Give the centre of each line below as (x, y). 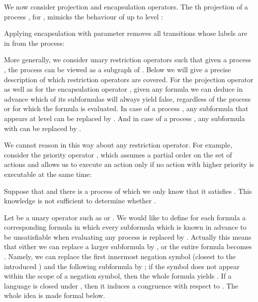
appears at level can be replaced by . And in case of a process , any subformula (125, 118)
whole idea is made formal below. (55, 295)
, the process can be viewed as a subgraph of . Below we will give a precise (118, 69)
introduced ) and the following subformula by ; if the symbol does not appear (122, 266)
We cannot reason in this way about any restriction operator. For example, (118, 145)
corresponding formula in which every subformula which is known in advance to (125, 227)
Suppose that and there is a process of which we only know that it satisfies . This (128, 191)
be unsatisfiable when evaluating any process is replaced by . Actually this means (128, 236)
